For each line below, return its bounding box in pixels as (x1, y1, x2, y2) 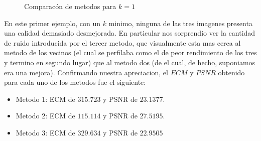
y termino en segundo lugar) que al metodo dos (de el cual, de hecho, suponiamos (4, 57, 255, 67)
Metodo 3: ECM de (16, 127, 75, 137)
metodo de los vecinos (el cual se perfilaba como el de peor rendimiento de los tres (4, 47, 257, 58)
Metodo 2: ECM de (16, 110, 75, 121)
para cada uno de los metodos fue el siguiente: (4, 77, 146, 87)
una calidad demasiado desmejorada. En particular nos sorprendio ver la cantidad (4, 28, 255, 38)
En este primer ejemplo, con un (4, 18, 101, 28)
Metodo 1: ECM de (16, 93, 75, 104)
